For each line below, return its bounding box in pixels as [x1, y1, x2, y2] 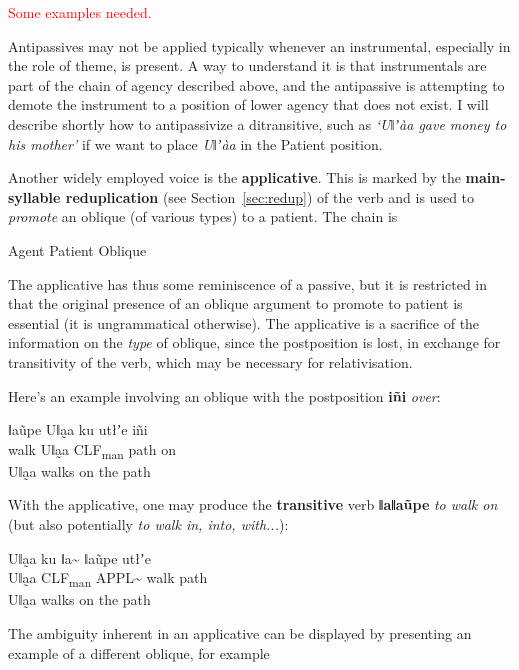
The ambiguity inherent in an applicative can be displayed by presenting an [8, 622, 472, 643]
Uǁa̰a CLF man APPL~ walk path [8, 567, 208, 590]
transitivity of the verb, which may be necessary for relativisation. [8, 351, 413, 372]
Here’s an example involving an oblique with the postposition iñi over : [8, 385, 441, 406]
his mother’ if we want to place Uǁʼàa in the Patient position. [8, 133, 383, 154]
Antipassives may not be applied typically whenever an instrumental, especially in [8, 35, 511, 56]
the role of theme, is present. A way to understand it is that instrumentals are [8, 55, 487, 76]
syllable [8, 186, 61, 207]
